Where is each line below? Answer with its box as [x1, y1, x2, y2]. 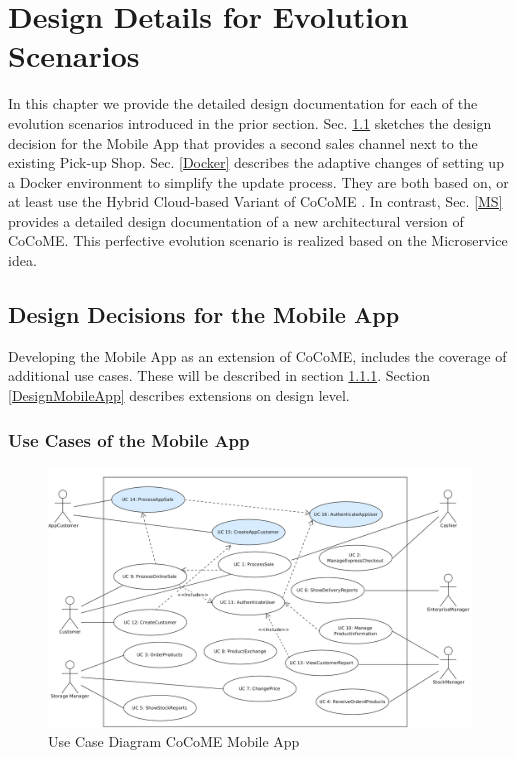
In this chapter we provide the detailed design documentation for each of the [8, 93, 478, 114]
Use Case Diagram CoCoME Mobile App [48, 731, 300, 752]
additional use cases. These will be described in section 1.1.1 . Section [8, 365, 431, 386]
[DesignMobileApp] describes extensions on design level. [8, 385, 350, 406]
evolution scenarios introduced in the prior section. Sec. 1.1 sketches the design [8, 112, 492, 133]
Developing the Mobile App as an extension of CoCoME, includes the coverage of [8, 345, 507, 366]
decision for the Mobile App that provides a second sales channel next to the [8, 132, 478, 153]
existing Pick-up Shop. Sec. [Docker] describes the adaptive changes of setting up [8, 152, 504, 173]
